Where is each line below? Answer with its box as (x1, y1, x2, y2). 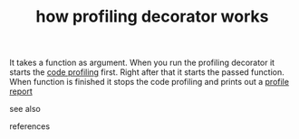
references (9, 121, 51, 132)
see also (9, 104, 41, 115)
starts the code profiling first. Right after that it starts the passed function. (9, 67, 285, 78)
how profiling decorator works (35, 6, 269, 27)
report (9, 86, 34, 97)
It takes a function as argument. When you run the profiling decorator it (9, 57, 275, 69)
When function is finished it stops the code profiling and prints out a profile (9, 77, 290, 88)
